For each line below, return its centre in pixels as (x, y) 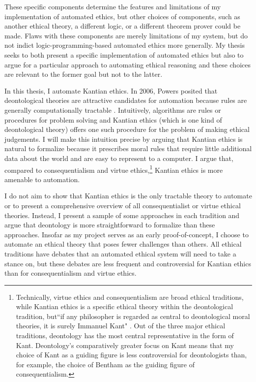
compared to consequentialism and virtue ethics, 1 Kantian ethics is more (114, 169)
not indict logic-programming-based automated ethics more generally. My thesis (125, 45)
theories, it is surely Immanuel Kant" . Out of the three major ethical (121, 326)
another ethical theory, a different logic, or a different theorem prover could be (123, 26)
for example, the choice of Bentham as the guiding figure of (105, 364)
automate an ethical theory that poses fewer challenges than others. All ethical (123, 244)
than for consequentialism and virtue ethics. (71, 273)
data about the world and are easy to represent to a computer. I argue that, (119, 158)
